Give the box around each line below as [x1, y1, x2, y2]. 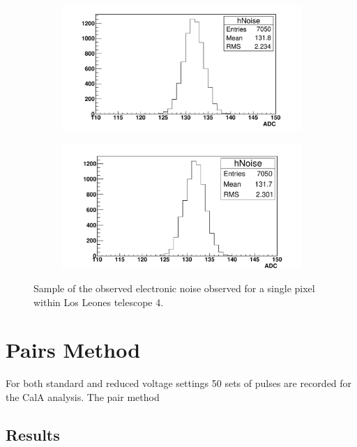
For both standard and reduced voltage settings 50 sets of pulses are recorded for [6, 376, 352, 391]
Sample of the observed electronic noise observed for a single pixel [33, 280, 315, 295]
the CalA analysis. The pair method [6, 389, 160, 404]
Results [6, 423, 60, 445]
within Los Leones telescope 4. [33, 294, 164, 309]
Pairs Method [6, 335, 141, 364]
